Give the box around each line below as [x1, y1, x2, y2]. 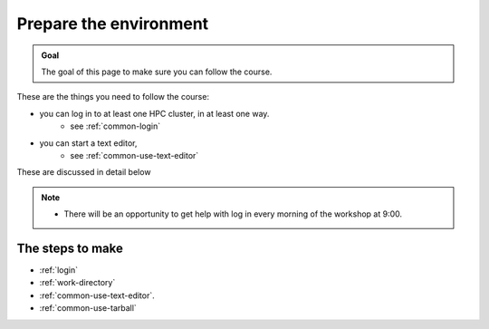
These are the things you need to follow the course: [16, 92, 210, 102]
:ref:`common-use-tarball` [39, 303, 138, 314]
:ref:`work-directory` [39, 277, 116, 288]
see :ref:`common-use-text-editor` [70, 150, 199, 160]
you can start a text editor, [39, 137, 138, 149]
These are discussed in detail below [16, 167, 151, 178]
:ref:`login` [39, 264, 79, 276]
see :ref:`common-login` [70, 121, 161, 131]
